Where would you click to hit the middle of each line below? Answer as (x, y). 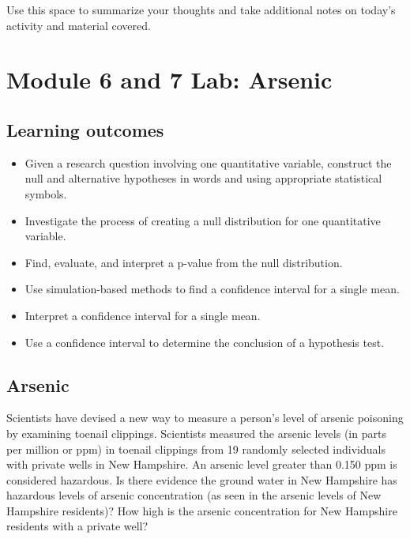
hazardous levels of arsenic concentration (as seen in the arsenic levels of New (194, 495)
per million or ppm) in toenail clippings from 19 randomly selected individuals (196, 449)
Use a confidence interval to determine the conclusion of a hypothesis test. (205, 342)
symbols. (46, 193)
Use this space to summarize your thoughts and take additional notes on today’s (201, 9)
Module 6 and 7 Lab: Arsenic (169, 79)
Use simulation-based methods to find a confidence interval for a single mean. (212, 289)
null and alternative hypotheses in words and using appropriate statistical (203, 178)
